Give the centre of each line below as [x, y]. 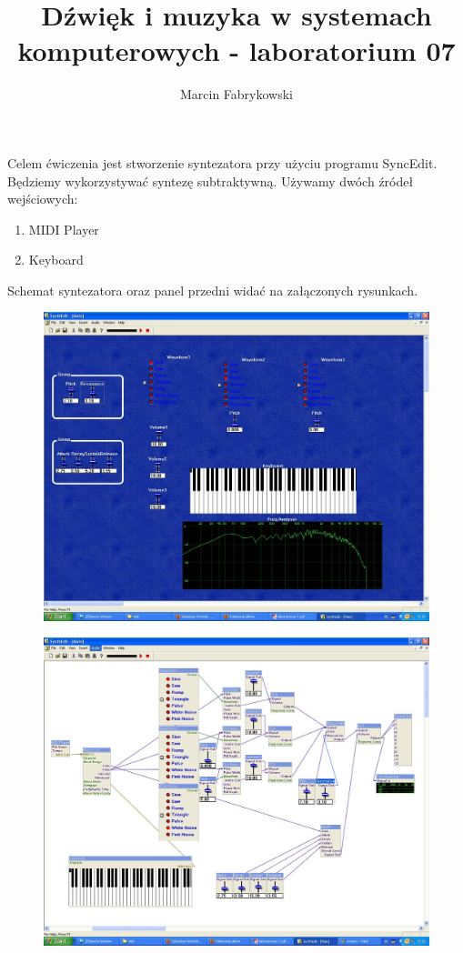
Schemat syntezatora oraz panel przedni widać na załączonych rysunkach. [213, 290]
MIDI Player [64, 229]
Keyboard [56, 260]
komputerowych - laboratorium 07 [237, 50]
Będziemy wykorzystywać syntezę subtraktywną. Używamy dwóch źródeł [211, 181]
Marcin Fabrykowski [237, 94]
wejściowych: [43, 199]
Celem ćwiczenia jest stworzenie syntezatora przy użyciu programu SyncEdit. [222, 162]
